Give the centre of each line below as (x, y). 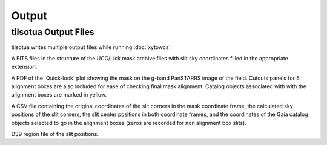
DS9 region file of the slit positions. (55, 134)
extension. (24, 67)
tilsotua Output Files (53, 32)
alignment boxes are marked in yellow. (59, 95)
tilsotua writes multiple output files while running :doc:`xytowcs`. (92, 47)
